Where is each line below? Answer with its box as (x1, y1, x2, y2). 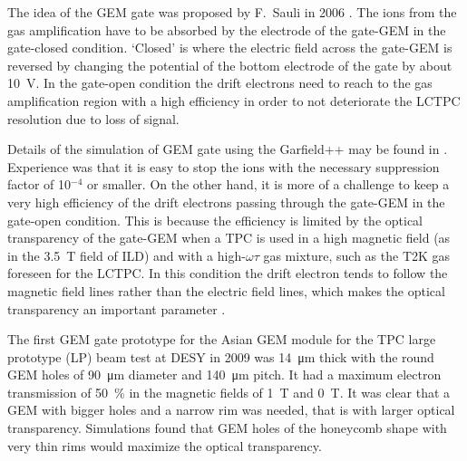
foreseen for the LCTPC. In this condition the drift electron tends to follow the (7, 264, 448, 283)
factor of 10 (7, 175, 72, 194)
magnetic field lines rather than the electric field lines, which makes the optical (7, 281, 445, 300)
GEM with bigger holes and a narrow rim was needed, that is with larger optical (7, 400, 455, 419)
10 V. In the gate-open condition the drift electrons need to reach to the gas (7, 73, 433, 92)
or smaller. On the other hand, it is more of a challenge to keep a (87, 175, 450, 194)
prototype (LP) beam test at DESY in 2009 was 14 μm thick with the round (7, 347, 434, 366)
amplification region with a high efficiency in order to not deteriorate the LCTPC (7, 91, 461, 110)
